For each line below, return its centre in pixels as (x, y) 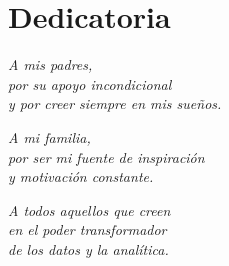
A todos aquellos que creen (89, 209)
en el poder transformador (87, 229)
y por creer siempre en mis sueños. (115, 103)
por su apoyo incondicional (90, 83)
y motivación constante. (81, 176)
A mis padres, (50, 64)
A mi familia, (49, 136)
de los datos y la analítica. (88, 248)
